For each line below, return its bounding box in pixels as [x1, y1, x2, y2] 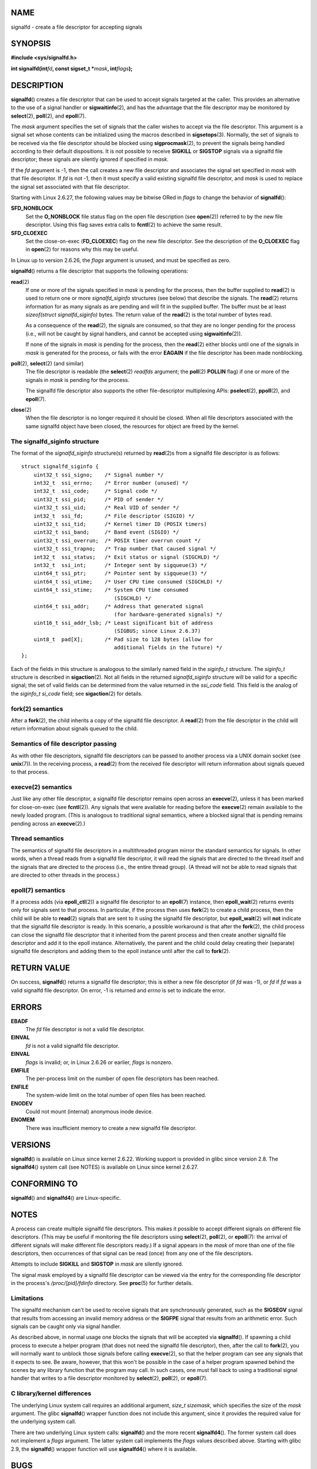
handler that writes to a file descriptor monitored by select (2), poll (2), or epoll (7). [11, 1375, 208, 1382]
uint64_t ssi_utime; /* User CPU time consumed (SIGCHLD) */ [33, 578, 222, 585]
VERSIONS [11, 1140, 51, 1150]
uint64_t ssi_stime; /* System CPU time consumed [33, 586, 189, 593]
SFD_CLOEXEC [11, 229, 48, 236]
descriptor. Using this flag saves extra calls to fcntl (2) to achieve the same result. [25, 221, 222, 229]
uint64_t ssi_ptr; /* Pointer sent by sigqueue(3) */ [33, 570, 207, 577]
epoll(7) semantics [11, 886, 66, 894]
